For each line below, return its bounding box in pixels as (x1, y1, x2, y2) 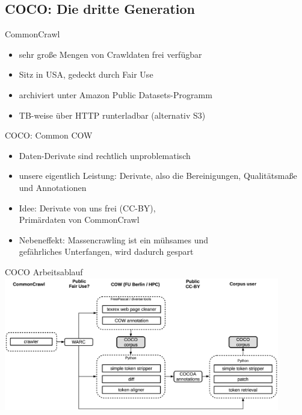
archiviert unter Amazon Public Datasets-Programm (19, 88, 212, 101)
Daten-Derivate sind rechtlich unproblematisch (19, 149, 191, 161)
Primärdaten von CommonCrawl (19, 213, 140, 226)
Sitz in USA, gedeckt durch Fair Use (19, 68, 153, 81)
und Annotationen (19, 181, 87, 193)
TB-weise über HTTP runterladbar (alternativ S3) (19, 108, 206, 121)
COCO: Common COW (5, 129, 93, 142)
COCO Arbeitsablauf (5, 265, 83, 278)
